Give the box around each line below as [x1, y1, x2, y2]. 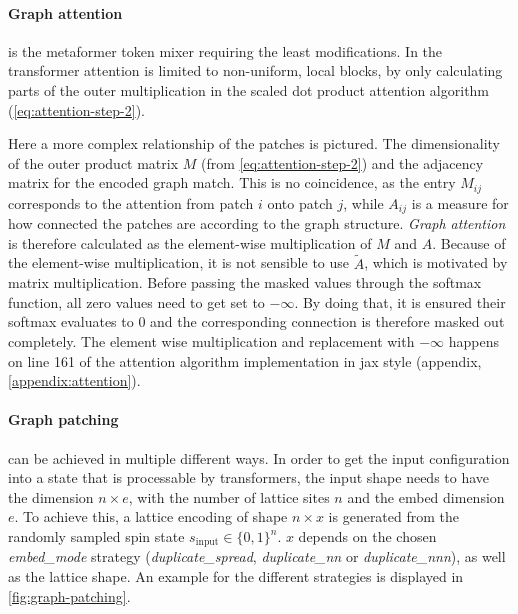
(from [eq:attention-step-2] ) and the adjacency [201, 152, 484, 173]
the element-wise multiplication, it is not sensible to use [8, 252, 350, 273]
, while [343, 192, 384, 213]
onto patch [267, 192, 333, 213]
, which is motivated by [364, 252, 508, 273]
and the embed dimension [347, 486, 505, 507]
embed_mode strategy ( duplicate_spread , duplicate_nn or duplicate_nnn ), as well [8, 546, 506, 567]
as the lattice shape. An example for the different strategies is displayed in [8, 566, 464, 587]
